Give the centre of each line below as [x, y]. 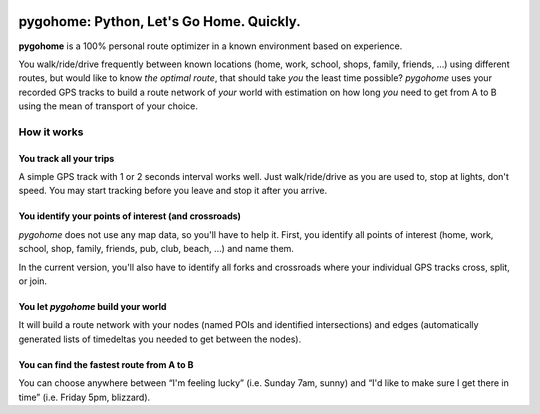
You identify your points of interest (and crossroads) [130, 216]
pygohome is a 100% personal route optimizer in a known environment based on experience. [210, 46]
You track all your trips [66, 158]
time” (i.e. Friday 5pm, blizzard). [84, 397]
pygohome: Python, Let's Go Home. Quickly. [159, 21]
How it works [51, 132]
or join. [33, 281]
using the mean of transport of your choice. [108, 106]
